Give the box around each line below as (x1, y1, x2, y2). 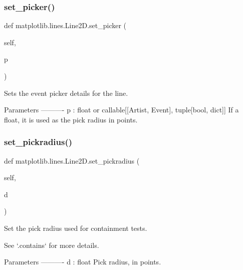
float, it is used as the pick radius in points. (4, 114, 138, 124)
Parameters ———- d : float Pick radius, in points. (4, 256, 161, 267)
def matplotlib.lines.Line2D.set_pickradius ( (4, 155, 140, 166)
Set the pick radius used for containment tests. (4, 222, 147, 233)
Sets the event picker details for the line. (4, 87, 128, 98)
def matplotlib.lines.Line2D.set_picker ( (4, 20, 127, 31)
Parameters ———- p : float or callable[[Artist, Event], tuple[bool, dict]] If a (4, 104, 239, 115)
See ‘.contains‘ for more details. (4, 239, 99, 250)
